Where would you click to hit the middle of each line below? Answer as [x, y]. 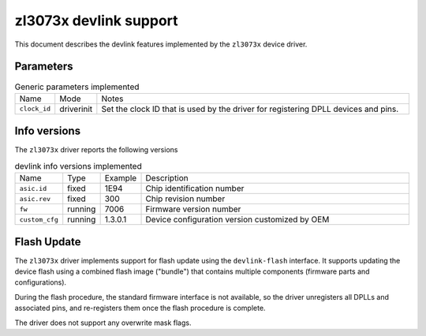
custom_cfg [39, 220]
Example [121, 178]
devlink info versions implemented [78, 166]
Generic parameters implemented [77, 87]
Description [167, 178]
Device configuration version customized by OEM [237, 219]
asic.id [33, 188]
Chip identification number [195, 189]
